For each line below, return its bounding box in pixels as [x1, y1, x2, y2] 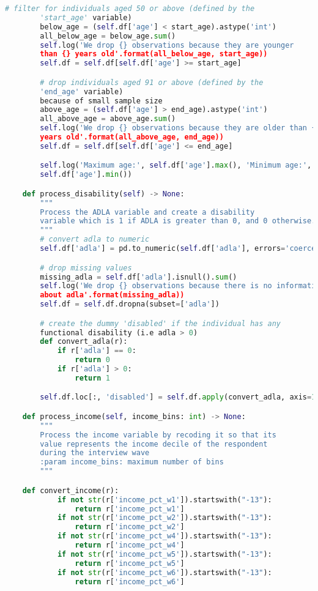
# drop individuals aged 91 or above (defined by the [40, 78, 264, 87]
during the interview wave [40, 448, 150, 458]
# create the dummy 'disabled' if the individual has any [40, 319, 281, 328]
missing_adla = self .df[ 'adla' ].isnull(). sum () [40, 272, 237, 281]
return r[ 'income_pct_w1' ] [75, 504, 185, 513]
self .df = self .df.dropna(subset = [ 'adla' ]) [40, 300, 220, 309]
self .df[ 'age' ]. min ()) [40, 170, 132, 179]
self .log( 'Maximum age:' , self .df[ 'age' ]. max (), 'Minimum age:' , [40, 161, 312, 170]
